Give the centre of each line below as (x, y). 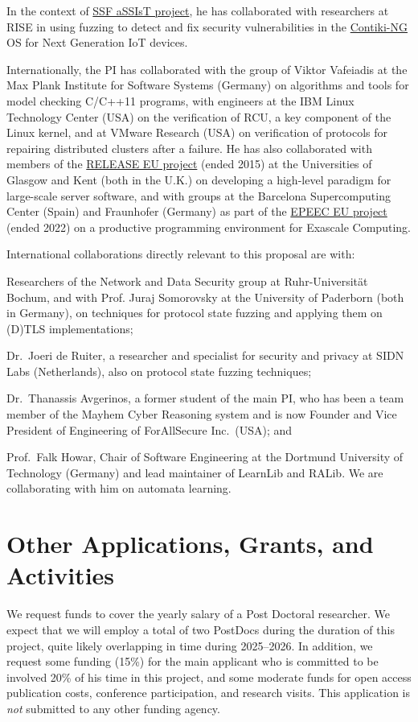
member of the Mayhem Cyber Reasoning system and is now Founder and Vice (202, 414)
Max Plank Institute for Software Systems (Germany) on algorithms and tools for (208, 85)
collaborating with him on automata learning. (119, 488)
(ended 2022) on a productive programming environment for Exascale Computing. (209, 227)
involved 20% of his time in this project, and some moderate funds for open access (209, 677)
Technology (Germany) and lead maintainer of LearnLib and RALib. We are (195, 472)
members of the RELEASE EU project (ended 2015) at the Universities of (189, 164)
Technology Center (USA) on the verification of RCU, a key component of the (199, 116)
